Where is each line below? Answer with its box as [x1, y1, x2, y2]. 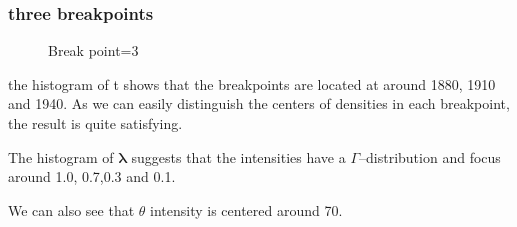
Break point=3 [48, 40, 139, 61]
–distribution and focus [359, 146, 501, 167]
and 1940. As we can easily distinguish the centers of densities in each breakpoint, [8, 93, 510, 114]
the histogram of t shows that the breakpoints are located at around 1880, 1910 [8, 73, 496, 94]
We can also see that [8, 199, 135, 220]
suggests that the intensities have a [131, 146, 346, 167]
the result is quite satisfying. [8, 113, 183, 133]
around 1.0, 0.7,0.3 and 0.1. [8, 166, 176, 187]
